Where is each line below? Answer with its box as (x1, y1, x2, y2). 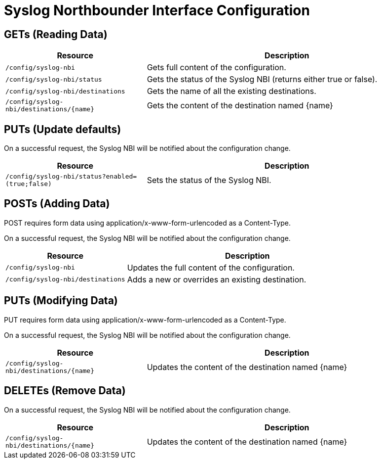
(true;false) (5, 180, 52, 188)
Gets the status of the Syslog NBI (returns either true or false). (147, 74, 378, 85)
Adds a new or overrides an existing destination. (127, 274, 306, 284)
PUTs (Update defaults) (4, 123, 121, 136)
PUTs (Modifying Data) (4, 294, 118, 307)
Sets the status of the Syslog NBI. (147, 175, 271, 185)
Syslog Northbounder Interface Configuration (4, 2, 310, 19)
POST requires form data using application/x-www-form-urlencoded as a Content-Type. (4, 218, 291, 227)
